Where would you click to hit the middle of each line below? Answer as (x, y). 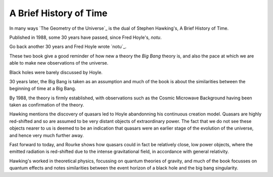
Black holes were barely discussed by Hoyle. (56, 72)
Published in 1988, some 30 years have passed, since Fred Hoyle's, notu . (85, 37)
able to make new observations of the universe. (59, 63)
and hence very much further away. (47, 135)
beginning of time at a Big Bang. (43, 89)
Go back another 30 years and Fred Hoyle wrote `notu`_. (68, 47)
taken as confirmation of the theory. (47, 105)
